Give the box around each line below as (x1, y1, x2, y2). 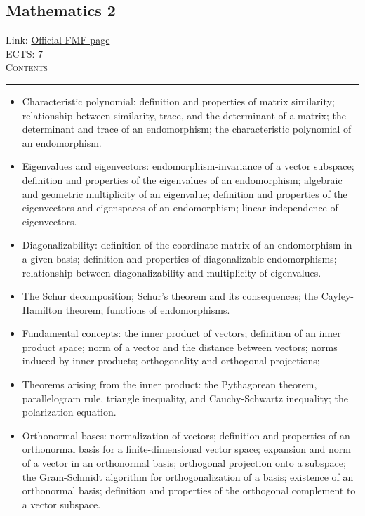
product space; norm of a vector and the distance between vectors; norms (22, 339, 338, 354)
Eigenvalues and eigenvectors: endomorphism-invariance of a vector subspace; (22, 159, 354, 173)
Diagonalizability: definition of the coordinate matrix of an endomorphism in (22, 237, 352, 252)
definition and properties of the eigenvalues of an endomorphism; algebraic (22, 172, 343, 187)
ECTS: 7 (6, 46, 44, 60)
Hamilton (22, 302, 62, 317)
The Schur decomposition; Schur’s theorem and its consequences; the (22, 289, 319, 303)
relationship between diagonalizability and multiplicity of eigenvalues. (22, 265, 321, 279)
